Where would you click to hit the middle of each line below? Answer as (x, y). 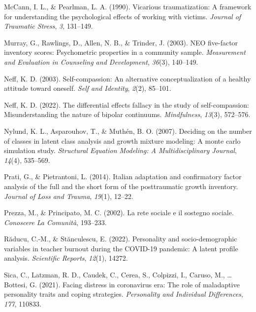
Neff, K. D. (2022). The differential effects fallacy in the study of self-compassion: (127, 104)
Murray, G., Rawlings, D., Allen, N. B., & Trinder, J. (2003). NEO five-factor (121, 42)
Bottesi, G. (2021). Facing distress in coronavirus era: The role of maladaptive (122, 284)
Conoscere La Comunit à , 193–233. (55, 222)
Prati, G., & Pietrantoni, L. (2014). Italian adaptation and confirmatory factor (123, 176)
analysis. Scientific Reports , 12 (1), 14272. (66, 258)
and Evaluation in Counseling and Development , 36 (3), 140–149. (101, 61)
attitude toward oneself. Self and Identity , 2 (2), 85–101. (88, 88)
